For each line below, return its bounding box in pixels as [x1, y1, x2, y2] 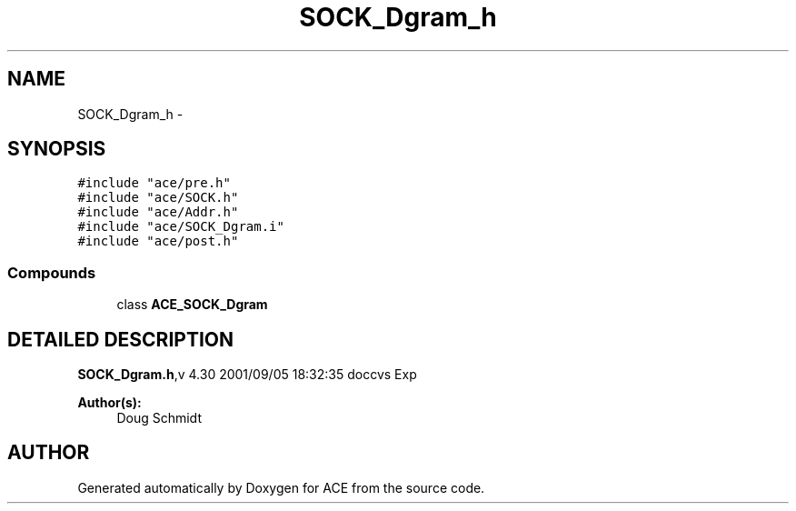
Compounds [7, 263, 96, 282]
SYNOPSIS [7, 137, 106, 161]
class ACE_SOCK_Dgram [116, 296, 268, 313]
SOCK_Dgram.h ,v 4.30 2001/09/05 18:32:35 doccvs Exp [77, 366, 417, 383]
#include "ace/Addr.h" [77, 205, 239, 220]
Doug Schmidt [116, 410, 202, 426]
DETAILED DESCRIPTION [7, 327, 234, 351]
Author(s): [77, 395, 142, 411]
